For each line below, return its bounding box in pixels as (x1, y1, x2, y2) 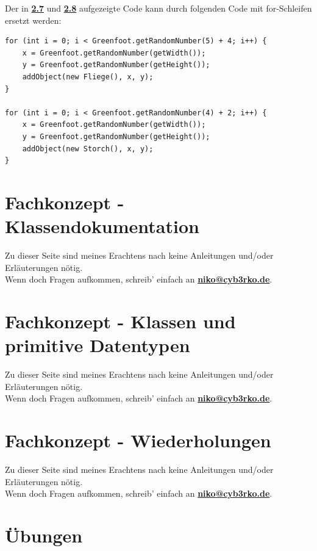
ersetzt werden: (5, 13, 62, 26)
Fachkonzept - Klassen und (5, 309, 236, 333)
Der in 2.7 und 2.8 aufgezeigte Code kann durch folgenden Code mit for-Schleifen (5, 2, 312, 14)
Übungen (5, 523, 83, 547)
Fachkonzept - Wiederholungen (5, 428, 271, 453)
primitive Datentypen (5, 333, 190, 358)
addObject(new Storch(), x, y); (22, 144, 154, 153)
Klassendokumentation (5, 214, 199, 239)
